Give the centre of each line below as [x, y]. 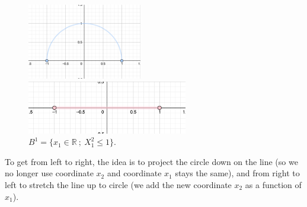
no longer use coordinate [49, 173]
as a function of [273, 184]
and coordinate [134, 173]
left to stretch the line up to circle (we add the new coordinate [118, 184]
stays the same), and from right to [237, 173]
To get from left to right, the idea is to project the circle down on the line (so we [151, 161]
